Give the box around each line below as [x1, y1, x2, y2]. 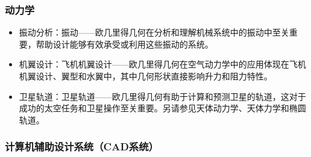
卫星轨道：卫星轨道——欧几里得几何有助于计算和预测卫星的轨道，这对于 [19, 90, 306, 102]
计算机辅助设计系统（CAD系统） [5, 139, 159, 154]
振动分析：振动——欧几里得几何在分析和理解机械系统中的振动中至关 [19, 26, 289, 38]
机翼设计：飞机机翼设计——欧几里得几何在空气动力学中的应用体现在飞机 [19, 58, 306, 70]
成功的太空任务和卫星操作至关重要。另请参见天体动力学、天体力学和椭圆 [19, 102, 306, 114]
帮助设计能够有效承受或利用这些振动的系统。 [36, 37, 213, 50]
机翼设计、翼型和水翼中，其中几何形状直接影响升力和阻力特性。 [19, 70, 272, 82]
